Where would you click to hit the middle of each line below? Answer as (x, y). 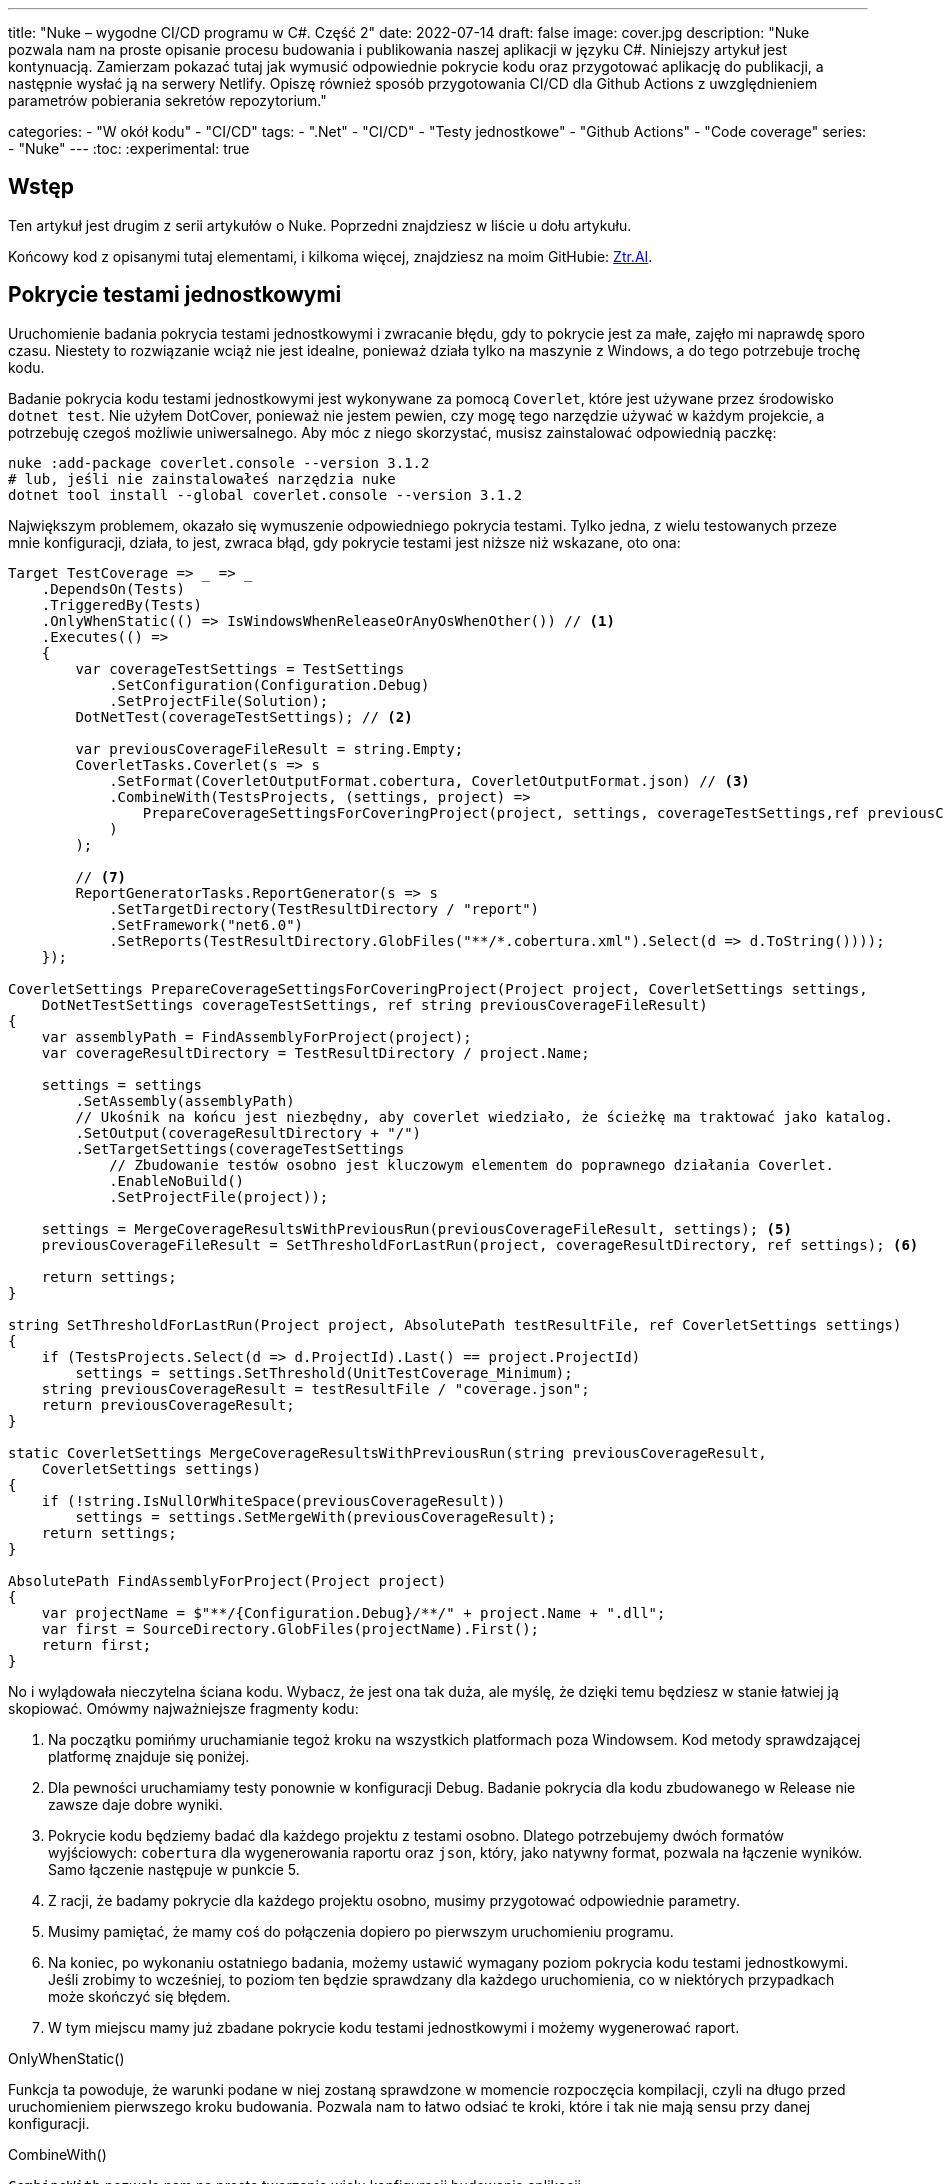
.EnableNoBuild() (177, 1180)
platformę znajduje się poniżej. (149, 1756)
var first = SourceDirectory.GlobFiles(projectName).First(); (290, 1628)
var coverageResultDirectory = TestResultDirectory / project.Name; (315, 1052)
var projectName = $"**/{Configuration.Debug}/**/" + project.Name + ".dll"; (353, 1612)
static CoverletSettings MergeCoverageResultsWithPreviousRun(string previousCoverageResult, (387, 1452)
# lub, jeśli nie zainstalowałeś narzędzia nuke (202, 478)
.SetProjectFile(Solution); (219, 700)
